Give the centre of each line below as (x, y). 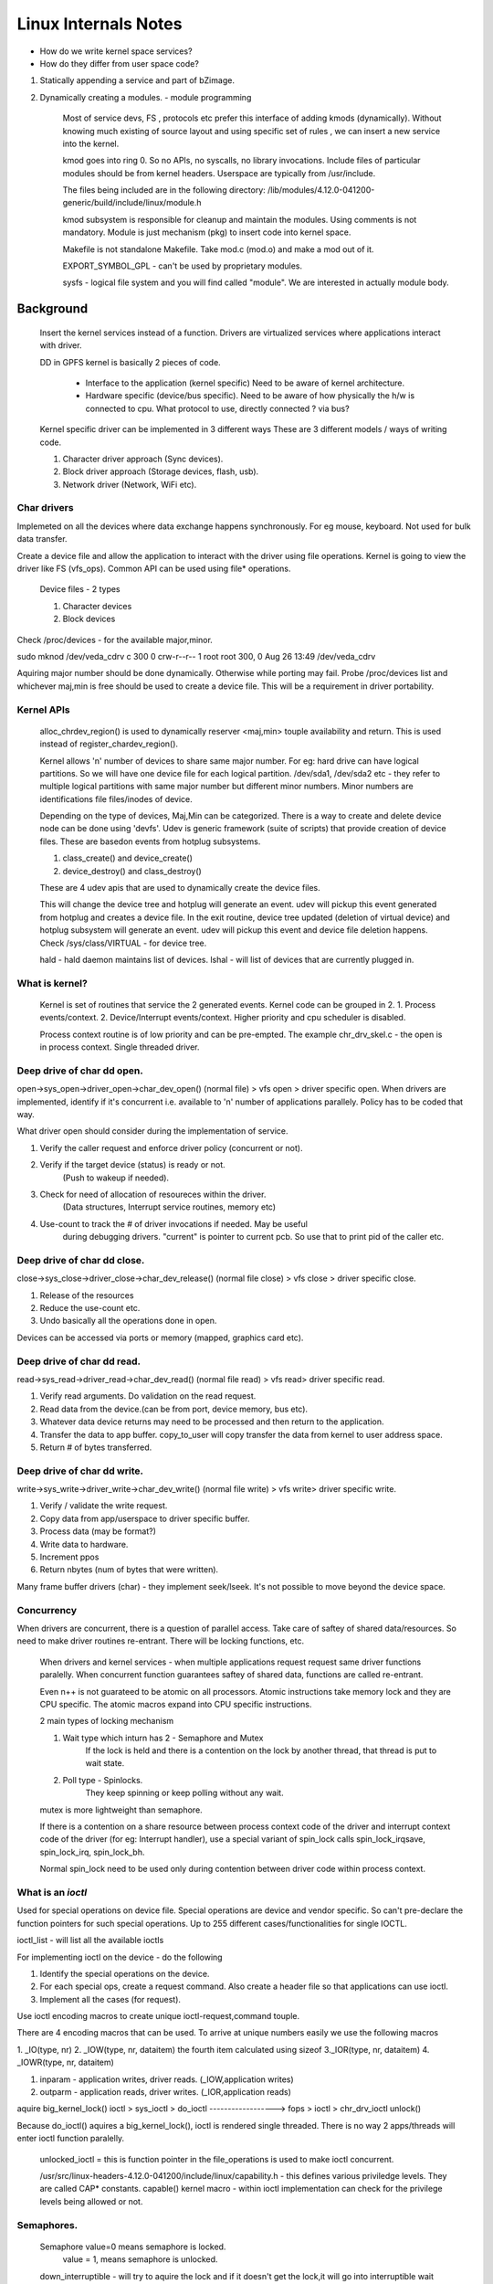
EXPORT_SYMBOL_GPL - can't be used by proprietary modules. (183, 266)
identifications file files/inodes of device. (116, 798)
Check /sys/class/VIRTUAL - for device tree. (123, 943)
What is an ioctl (52, 1892)
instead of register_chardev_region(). (109, 744)
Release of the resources (87, 1295)
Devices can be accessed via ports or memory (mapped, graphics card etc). (160, 1338)
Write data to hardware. (84, 1544)
